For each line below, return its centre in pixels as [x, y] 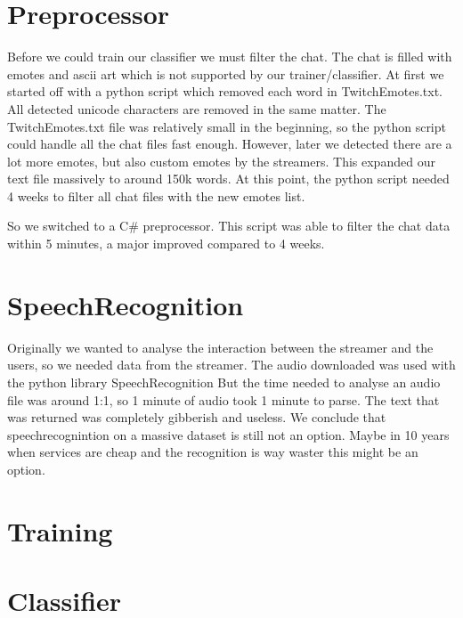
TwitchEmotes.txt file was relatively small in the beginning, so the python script [227, 126]
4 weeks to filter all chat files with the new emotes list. [156, 195]
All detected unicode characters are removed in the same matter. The [197, 108]
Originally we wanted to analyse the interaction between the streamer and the [220, 347]
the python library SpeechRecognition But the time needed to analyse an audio [224, 382]
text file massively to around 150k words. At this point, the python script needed [228, 179]
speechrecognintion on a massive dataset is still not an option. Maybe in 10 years [228, 434]
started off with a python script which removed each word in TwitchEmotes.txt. [225, 91]
